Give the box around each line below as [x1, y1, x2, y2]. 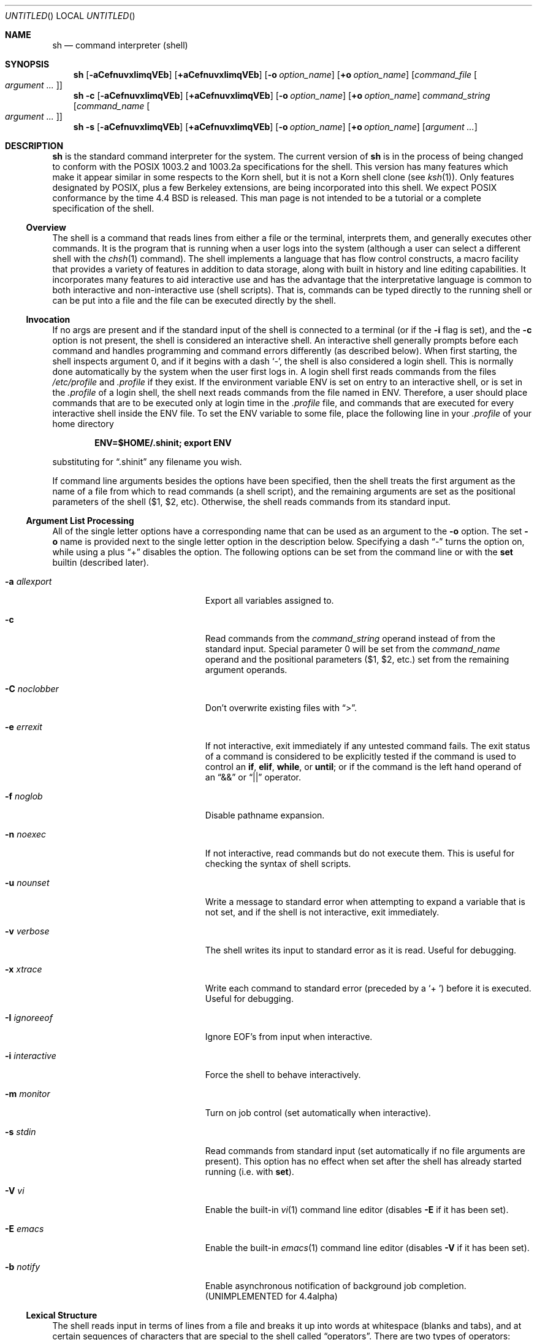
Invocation [26, 314, 70, 325]
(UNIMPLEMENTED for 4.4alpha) [205, 1291, 338, 1301]
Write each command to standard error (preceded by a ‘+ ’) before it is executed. [205, 983, 531, 993]
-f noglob [5, 791, 43, 801]
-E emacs [5, 1223, 44, 1234]
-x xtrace [5, 964, 42, 974]
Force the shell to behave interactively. [205, 1069, 361, 1080]
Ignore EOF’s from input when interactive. [205, 1031, 373, 1042]
